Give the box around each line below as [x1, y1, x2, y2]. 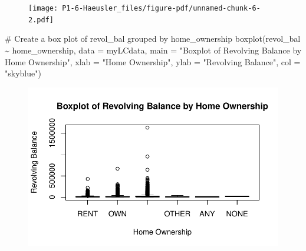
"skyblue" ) [5, 67, 41, 79]
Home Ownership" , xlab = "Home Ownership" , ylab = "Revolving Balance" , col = [5, 55, 301, 68]
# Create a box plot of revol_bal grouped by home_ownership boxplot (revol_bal [5, 32, 301, 45]
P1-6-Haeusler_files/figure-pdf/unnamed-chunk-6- [62, 4, 261, 12]
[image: [28, 4, 58, 12]
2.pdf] [28, 15, 54, 24]
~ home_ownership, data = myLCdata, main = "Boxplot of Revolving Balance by [5, 43, 302, 56]
